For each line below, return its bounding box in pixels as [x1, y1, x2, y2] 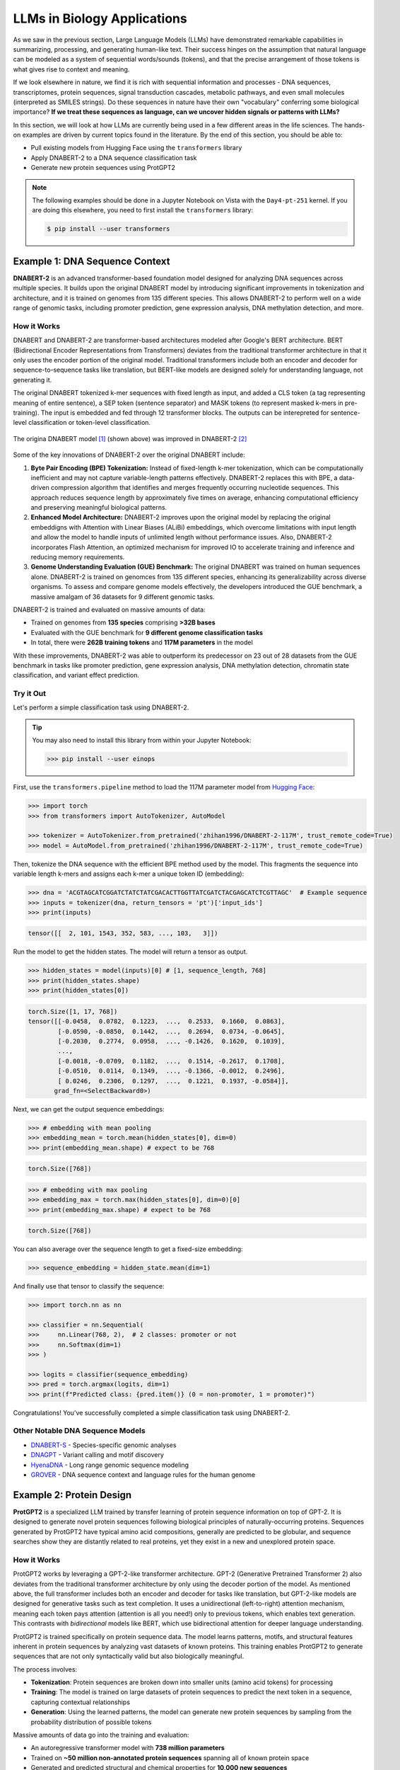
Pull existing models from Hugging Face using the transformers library [30, 144, 242, 152]
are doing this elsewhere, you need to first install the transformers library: [32, 206, 254, 215]
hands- [343, 120, 365, 129]
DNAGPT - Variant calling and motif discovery [30, 1451, 164, 1459]
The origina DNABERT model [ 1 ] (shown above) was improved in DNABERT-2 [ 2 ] [13, 434, 247, 442]
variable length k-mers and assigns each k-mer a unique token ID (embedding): [13, 869, 245, 878]
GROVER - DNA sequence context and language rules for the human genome [30, 1470, 256, 1479]
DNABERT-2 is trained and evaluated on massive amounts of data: [13, 605, 206, 614]
